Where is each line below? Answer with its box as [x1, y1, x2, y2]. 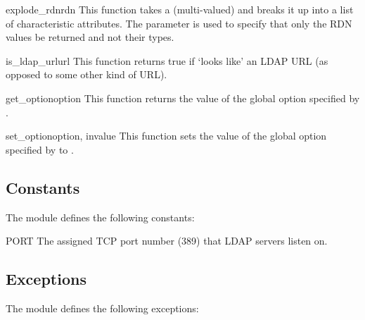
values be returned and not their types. [6, 30, 174, 44]
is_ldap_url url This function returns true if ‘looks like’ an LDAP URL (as [6, 53, 328, 68]
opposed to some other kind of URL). [6, 67, 167, 82]
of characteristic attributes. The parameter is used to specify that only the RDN [6, 16, 352, 30]
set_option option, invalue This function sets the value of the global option [6, 128, 327, 143]
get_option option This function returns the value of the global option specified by [6, 90, 360, 105]
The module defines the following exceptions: [6, 300, 199, 315]
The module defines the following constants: [6, 209, 195, 224]
